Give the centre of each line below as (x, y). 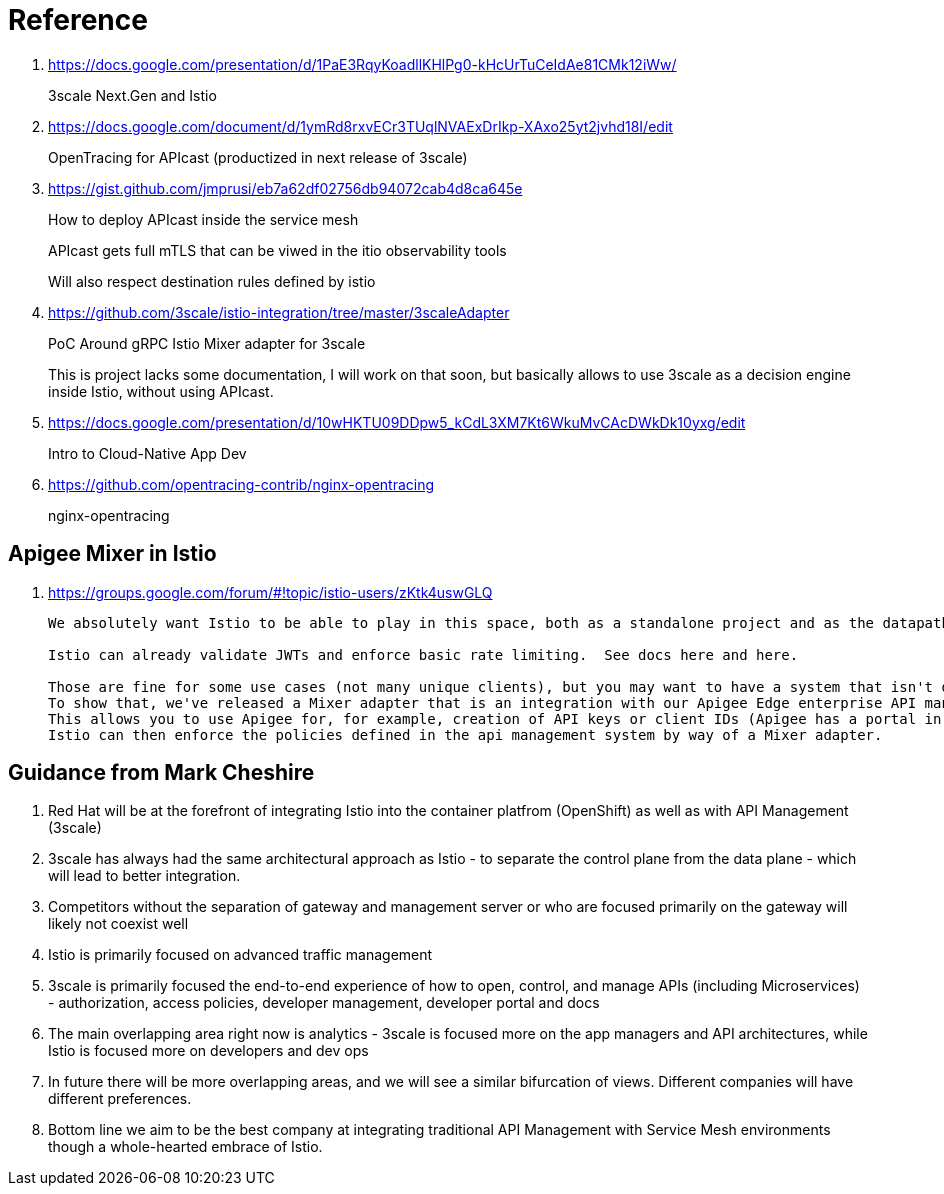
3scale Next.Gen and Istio (132, 95)
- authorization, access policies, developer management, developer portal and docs (324, 1003)
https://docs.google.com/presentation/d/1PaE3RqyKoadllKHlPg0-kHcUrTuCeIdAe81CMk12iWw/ (362, 64)
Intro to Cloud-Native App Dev (147, 453)
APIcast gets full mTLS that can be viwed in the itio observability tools (277, 250)
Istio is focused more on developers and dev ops (208, 1051)
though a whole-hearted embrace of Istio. (185, 1147)
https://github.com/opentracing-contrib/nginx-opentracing (241, 484)
